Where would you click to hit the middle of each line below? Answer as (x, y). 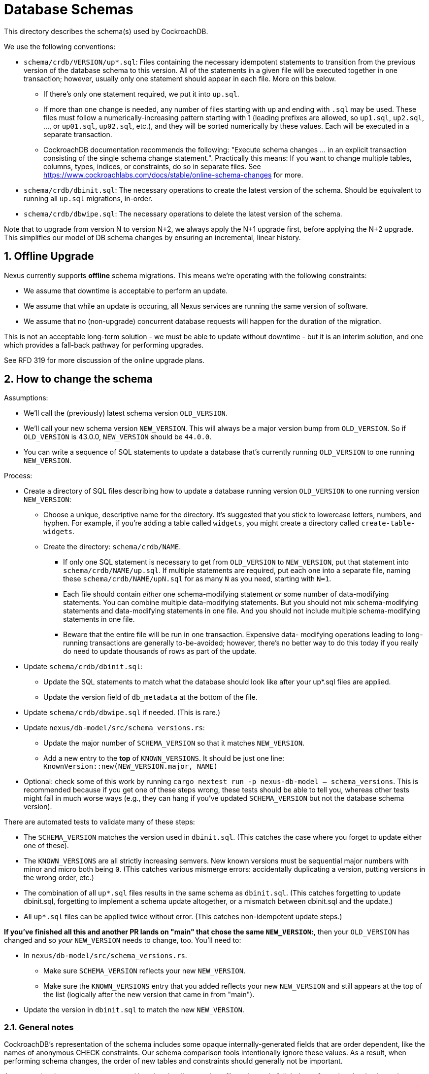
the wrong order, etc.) (59, 878)
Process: (18, 476)
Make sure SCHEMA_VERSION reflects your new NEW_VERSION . (145, 971)
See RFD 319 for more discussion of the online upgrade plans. (104, 360)
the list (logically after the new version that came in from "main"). (149, 995)
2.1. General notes (39, 1027)
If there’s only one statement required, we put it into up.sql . (141, 94)
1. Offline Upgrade (49, 256)
